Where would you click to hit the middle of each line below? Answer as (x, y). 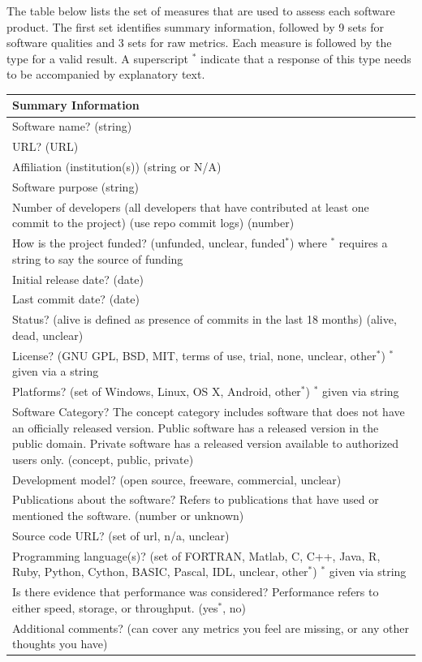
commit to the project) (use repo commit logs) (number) (153, 223)
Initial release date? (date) (78, 279)
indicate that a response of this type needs (306, 58)
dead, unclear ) (48, 335)
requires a (363, 243)
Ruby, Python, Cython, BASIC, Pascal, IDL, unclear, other (160, 572)
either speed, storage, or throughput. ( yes (115, 607)
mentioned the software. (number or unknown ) (128, 516)
